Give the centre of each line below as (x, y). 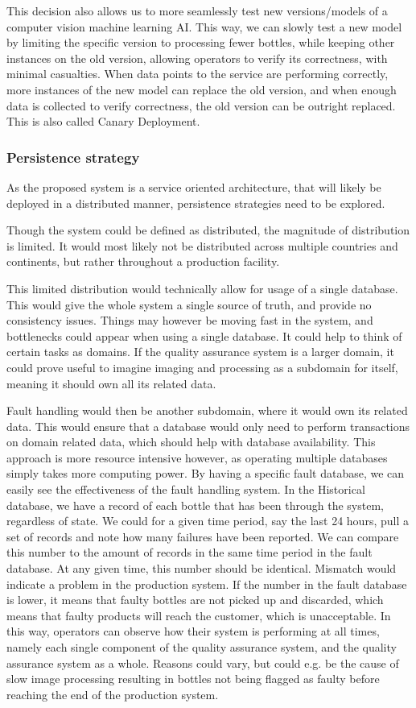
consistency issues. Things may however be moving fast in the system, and (190, 320)
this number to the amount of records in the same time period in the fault (189, 552)
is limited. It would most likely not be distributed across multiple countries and (202, 245)
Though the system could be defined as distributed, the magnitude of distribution (208, 230)
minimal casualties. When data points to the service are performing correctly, (198, 74)
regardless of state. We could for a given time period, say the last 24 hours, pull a (208, 521)
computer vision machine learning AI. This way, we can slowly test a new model (204, 26)
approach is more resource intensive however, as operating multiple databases (197, 457)
